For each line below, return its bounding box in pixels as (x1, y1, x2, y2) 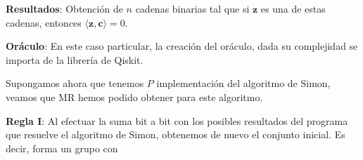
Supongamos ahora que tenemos (6, 76, 144, 91)
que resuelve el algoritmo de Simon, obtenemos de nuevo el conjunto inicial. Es (6, 127, 345, 142)
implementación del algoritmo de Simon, (156, 76, 331, 91)
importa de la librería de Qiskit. (6, 52, 144, 67)
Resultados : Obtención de (6, 1, 123, 15)
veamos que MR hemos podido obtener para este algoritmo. (6, 89, 263, 104)
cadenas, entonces (6, 15, 82, 29)
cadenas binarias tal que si (135, 1, 250, 15)
